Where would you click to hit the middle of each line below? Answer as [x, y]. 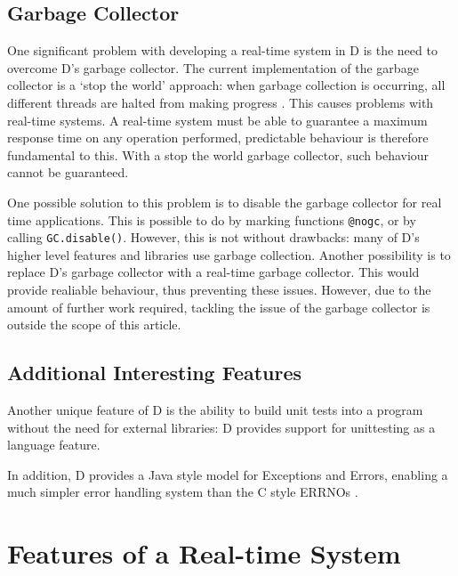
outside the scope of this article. [94, 325]
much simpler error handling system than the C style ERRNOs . [183, 492]
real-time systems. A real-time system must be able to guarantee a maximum [217, 120]
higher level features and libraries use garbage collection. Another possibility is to [229, 254]
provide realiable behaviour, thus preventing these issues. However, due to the [219, 290]
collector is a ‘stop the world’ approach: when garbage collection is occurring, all [226, 85]
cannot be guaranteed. [68, 172]
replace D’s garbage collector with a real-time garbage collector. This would [213, 272]
